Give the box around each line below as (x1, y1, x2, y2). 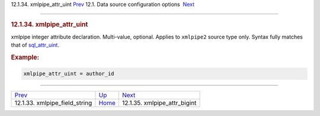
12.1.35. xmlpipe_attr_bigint (122, 99, 197, 107)
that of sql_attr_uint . (11, 41, 59, 49)
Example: (11, 53, 40, 62)
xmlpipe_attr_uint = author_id (23, 70, 115, 77)
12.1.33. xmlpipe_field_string (14, 99, 92, 107)
